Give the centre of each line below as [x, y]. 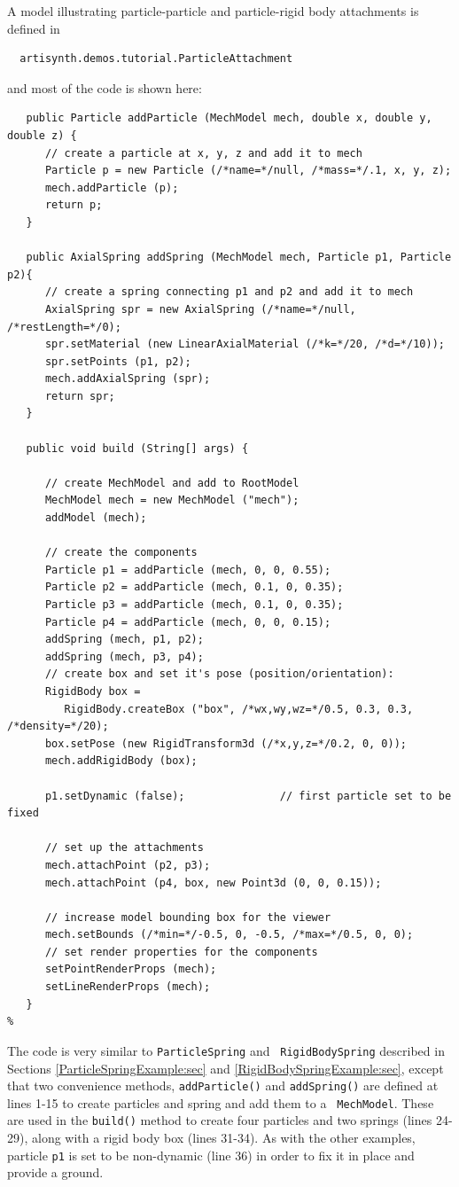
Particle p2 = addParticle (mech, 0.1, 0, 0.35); [194, 587]
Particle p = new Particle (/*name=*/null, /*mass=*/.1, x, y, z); [248, 171]
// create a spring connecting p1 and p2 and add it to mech [229, 292]
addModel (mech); [96, 518]
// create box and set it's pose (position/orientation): [219, 674]
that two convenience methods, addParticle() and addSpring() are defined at [223, 1085]
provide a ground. [55, 1172]
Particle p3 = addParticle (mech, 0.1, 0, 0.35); [194, 605]
